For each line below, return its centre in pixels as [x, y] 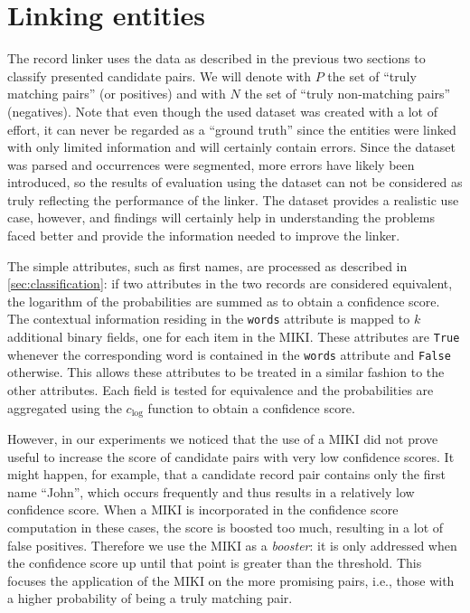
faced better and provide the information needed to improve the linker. [204, 236]
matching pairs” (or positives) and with [117, 94]
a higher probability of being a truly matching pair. [150, 598]
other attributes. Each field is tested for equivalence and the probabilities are [221, 390]
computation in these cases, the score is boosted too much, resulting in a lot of [226, 528]
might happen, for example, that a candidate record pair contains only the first [226, 474]
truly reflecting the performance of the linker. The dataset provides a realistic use [233, 199]
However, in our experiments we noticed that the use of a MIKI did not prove [223, 439]
